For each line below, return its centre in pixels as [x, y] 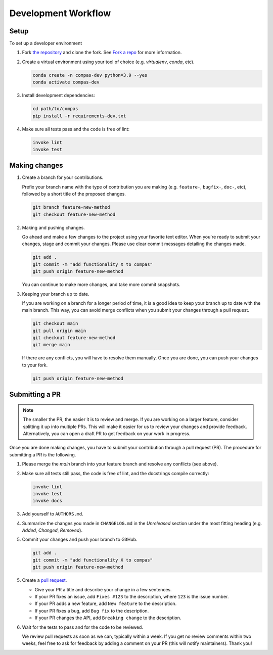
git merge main [51, 345]
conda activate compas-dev [66, 82]
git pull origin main [59, 331]
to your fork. [35, 365]
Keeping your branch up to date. [56, 294]
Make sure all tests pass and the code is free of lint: [76, 129]
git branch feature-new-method [72, 207]
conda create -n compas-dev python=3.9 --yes [90, 75]
